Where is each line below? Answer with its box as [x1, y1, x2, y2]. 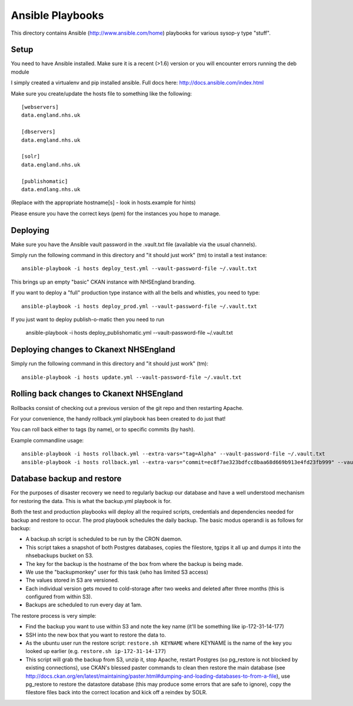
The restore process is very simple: [11, 612, 96, 619]
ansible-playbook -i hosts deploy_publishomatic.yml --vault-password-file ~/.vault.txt [25, 329, 234, 337]
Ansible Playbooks [11, 9, 104, 22]
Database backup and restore [11, 474, 122, 484]
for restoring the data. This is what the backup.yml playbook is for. [11, 497, 172, 504]
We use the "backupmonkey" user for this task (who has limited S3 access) [25, 568, 209, 575]
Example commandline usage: [11, 437, 84, 444]
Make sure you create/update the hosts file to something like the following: [11, 90, 192, 97]
